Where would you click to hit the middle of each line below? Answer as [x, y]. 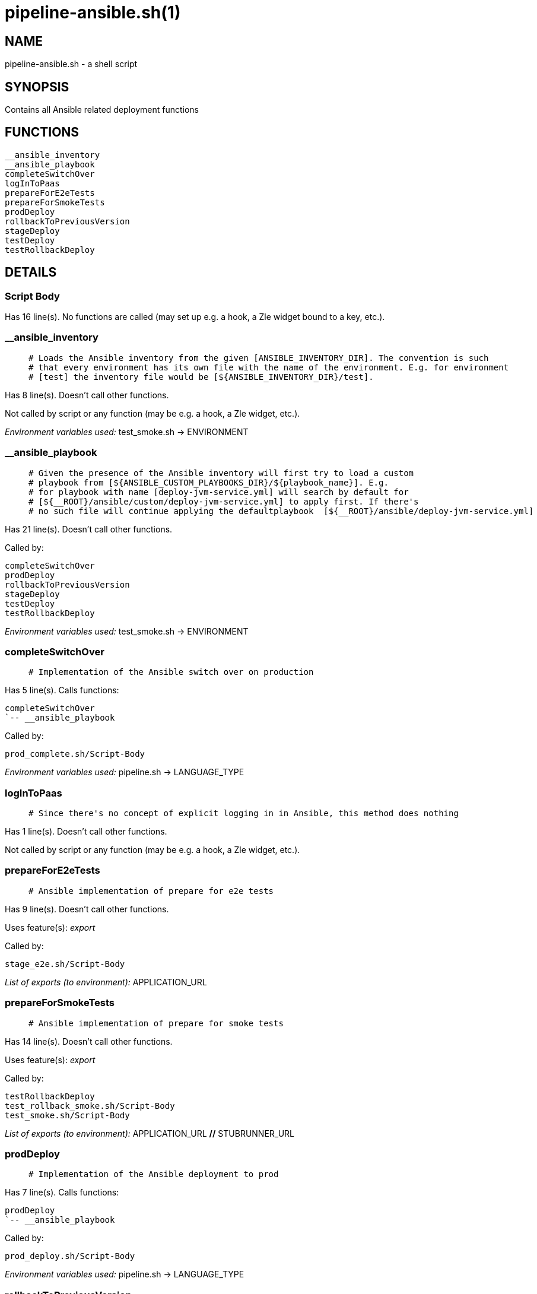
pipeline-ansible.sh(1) [93, 12]
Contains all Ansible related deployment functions [102, 110]
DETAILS [31, 272]
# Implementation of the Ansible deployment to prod [154, 1174]
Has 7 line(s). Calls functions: [62, 1192]
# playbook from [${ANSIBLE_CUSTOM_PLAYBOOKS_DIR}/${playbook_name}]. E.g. [209, 482]
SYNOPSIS [37, 87]
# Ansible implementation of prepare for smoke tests [156, 1023]
